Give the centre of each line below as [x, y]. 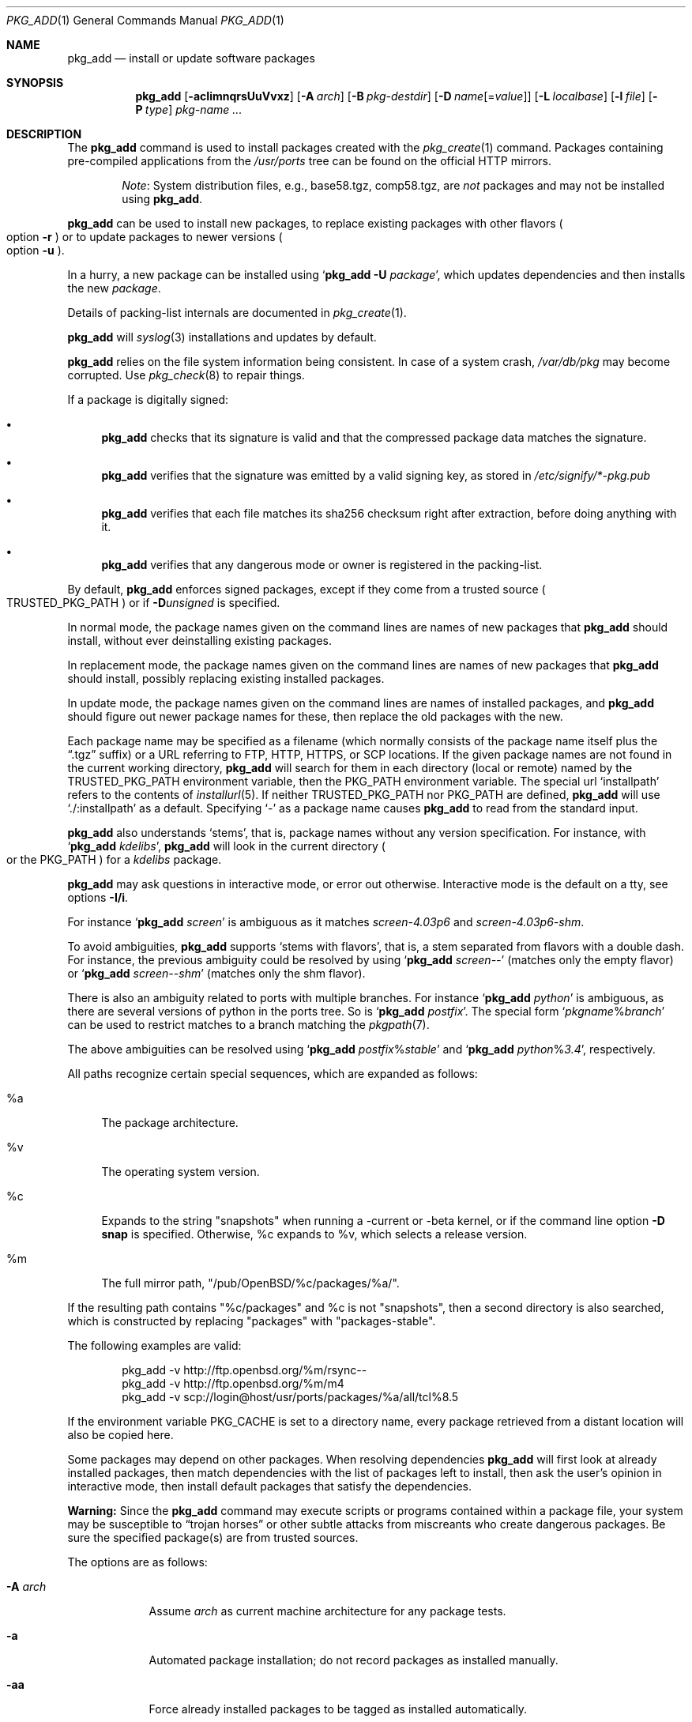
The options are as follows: [137, 1562]
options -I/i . [98, 897]
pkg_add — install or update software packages [191, 58]
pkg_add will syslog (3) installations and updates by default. [222, 337]
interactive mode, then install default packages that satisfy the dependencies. [269, 1486]
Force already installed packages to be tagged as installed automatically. [338, 1709]
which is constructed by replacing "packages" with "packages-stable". [252, 1321]
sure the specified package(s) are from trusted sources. [213, 1537]
